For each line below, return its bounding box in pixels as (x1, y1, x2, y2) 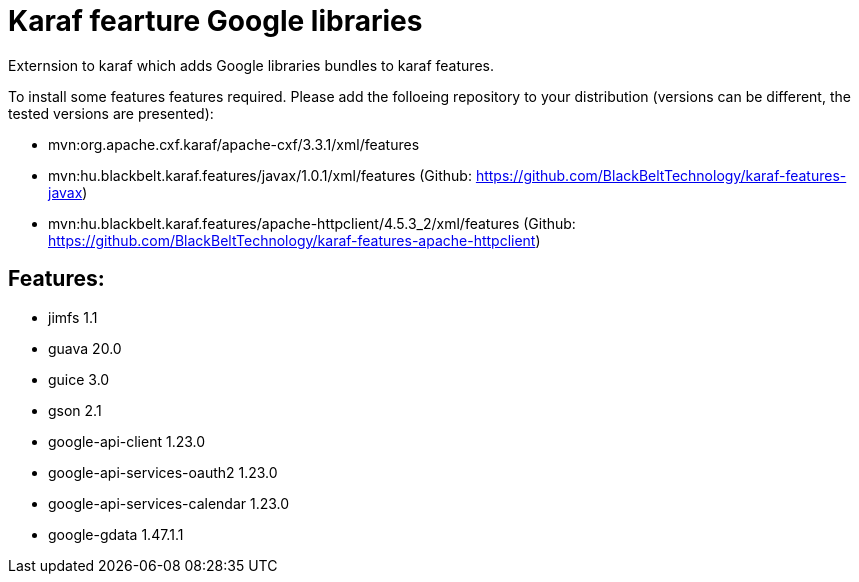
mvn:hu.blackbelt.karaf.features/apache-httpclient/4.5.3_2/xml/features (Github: (48, 214, 576, 232)
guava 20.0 (48, 339, 122, 357)
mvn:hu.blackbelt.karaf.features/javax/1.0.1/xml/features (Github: (48, 166, 472, 184)
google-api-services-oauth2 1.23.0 (48, 463, 278, 481)
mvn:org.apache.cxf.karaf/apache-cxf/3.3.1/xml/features (48, 135, 420, 153)
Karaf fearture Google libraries (8, 4, 423, 38)
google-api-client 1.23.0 (48, 432, 206, 450)
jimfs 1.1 (48, 308, 98, 326)
